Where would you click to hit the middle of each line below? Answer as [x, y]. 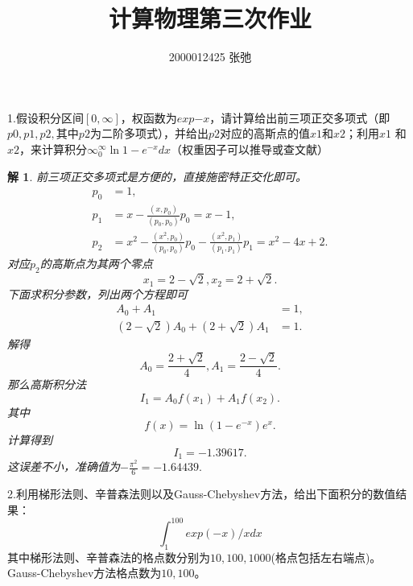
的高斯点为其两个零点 [96, 264]
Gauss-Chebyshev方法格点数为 [85, 573]
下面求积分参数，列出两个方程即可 [97, 293]
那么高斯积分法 [47, 384]
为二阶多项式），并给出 [149, 133]
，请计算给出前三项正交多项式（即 [300, 117]
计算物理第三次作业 [210, 18]
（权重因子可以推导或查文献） [250, 149]
